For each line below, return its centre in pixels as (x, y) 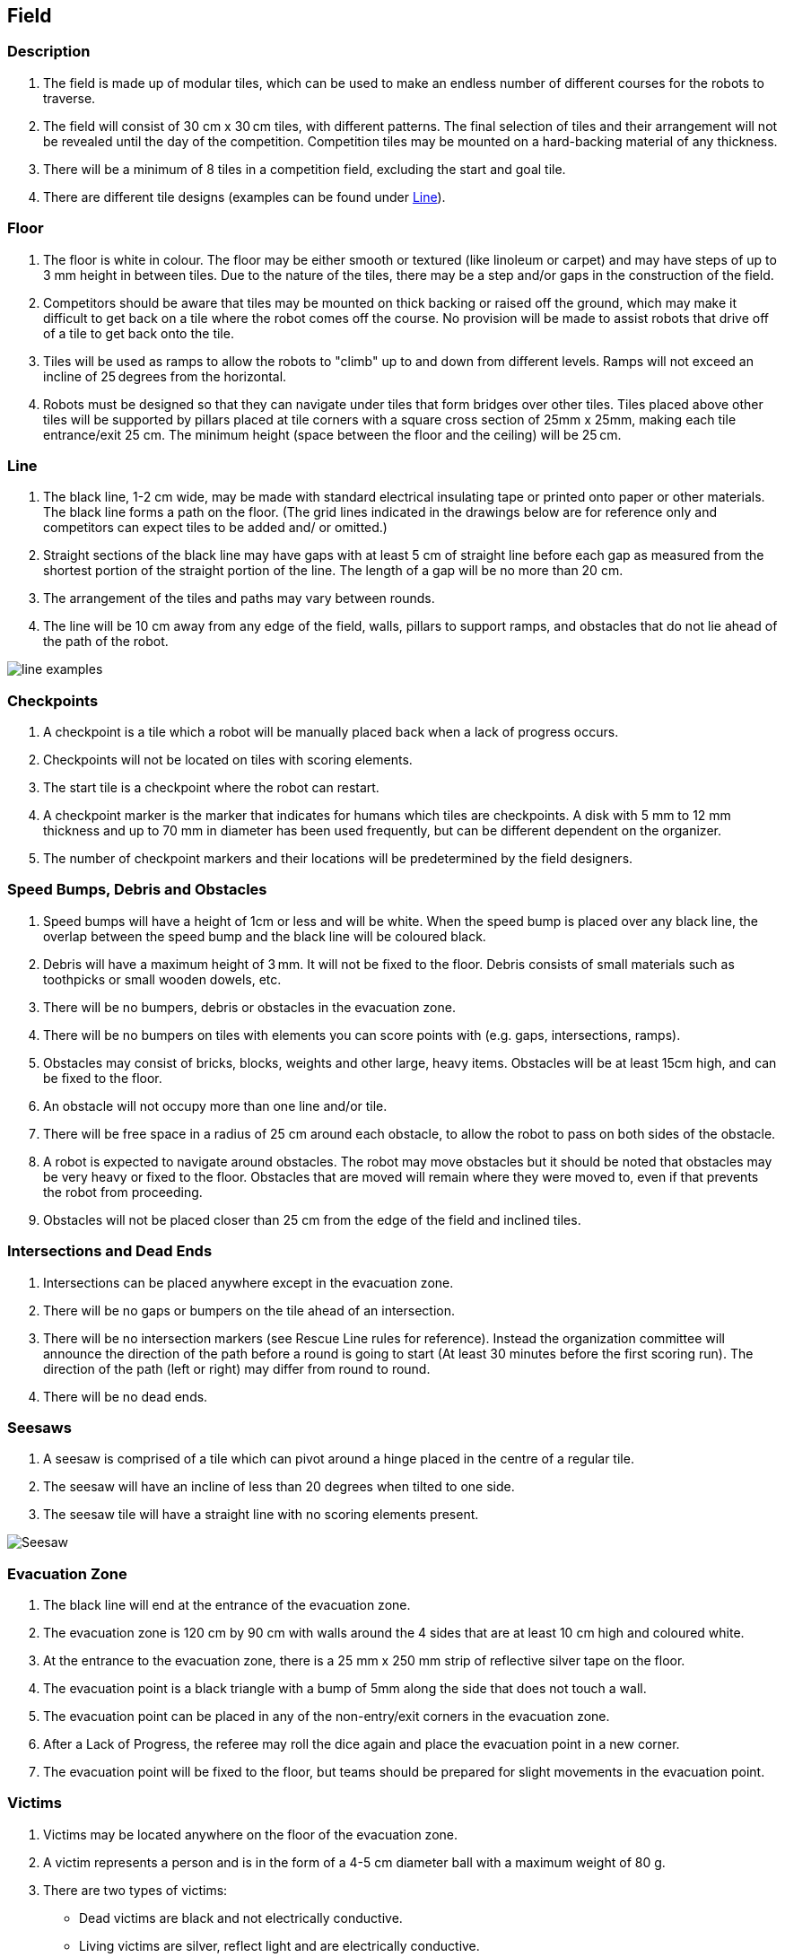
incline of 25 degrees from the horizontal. (165, 376)
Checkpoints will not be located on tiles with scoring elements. (228, 760)
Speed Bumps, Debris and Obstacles (137, 890)
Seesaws (39, 1427)
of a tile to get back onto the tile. (139, 333)
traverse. (70, 98)
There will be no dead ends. (126, 1396)
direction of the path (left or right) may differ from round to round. (237, 1368)
